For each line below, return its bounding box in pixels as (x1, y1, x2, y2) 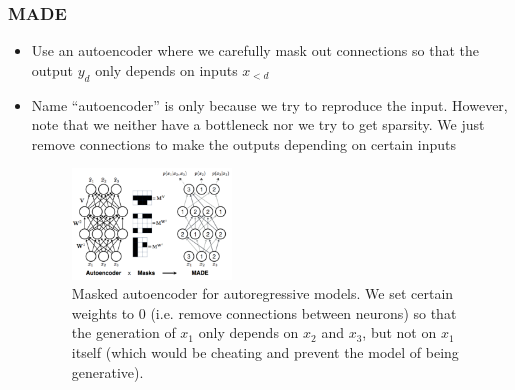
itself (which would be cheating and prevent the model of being (71, 341, 459, 362)
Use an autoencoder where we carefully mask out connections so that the (31, 40, 480, 61)
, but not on (362, 322, 437, 343)
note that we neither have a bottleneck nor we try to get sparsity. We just (31, 114, 485, 135)
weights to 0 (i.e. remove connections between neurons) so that (71, 302, 457, 323)
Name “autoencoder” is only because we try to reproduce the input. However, (31, 94, 508, 115)
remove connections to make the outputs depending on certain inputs (31, 133, 456, 154)
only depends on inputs (95, 59, 238, 80)
